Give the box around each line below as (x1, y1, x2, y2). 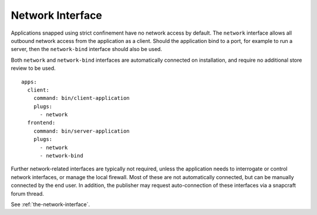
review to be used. (11, 65, 56, 72)
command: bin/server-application (33, 127, 130, 135)
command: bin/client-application (33, 95, 130, 102)
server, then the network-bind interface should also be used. (11, 46, 163, 53)
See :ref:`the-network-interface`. (11, 200, 90, 208)
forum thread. (11, 190, 44, 197)
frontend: (27, 119, 56, 126)
